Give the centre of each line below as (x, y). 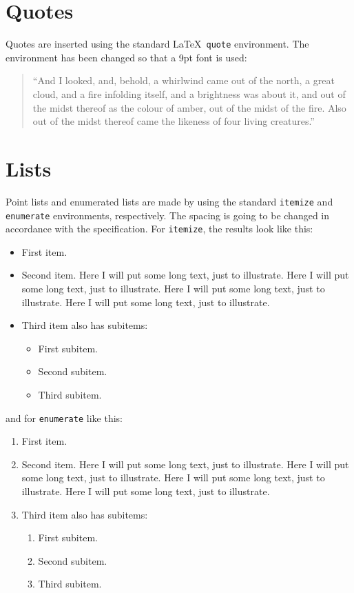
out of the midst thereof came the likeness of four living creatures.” (174, 121)
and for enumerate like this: (64, 418)
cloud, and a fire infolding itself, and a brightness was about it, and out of (189, 93)
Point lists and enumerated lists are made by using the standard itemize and (169, 201)
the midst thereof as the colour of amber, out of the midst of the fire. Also (189, 107)
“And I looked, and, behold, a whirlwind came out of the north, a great (184, 80)
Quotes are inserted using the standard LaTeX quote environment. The (157, 44)
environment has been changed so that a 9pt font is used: (126, 57)
